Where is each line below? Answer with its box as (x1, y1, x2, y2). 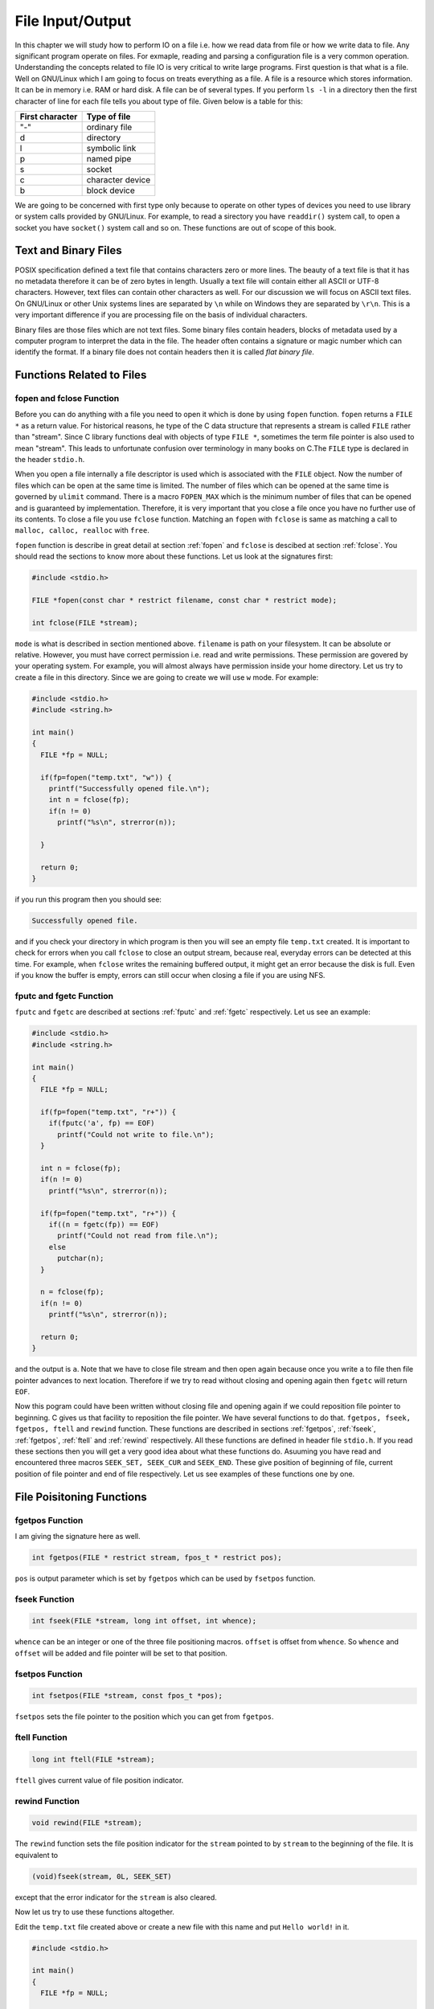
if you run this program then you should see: (14, 894, 162, 904)
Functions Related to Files (14, 368, 147, 382)
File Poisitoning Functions (14, 1490, 148, 1504)
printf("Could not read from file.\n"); (57, 1231, 219, 1241)
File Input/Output (14, 12, 132, 30)
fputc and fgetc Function (14, 990, 114, 1001)
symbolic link (86, 142, 137, 153)
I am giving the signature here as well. (14, 1531, 141, 1541)
